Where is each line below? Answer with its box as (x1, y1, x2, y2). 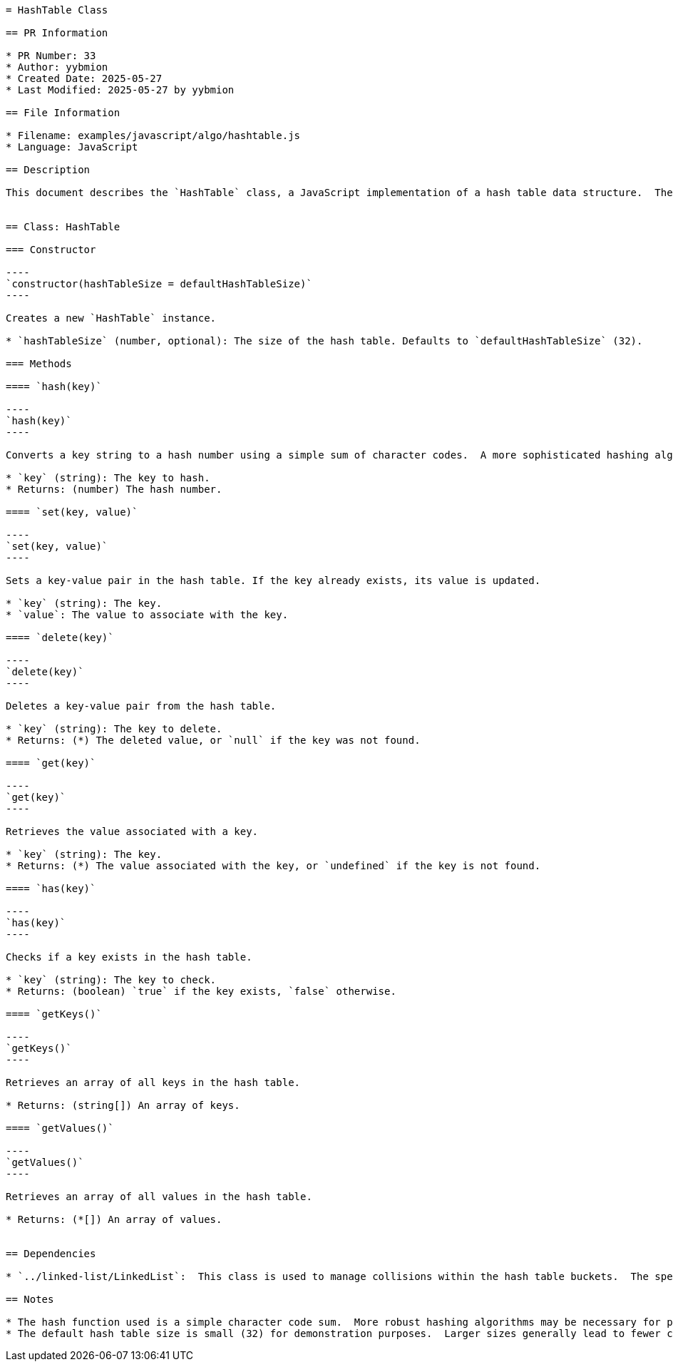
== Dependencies (6, 1248, 96, 1259)
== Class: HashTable (6, 221, 120, 232)
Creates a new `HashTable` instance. (6, 312, 217, 324)
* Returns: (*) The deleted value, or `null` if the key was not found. (6, 734, 421, 746)
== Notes (6, 1294, 54, 1305)
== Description (6, 164, 91, 175)
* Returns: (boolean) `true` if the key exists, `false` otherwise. (6, 985, 396, 997)
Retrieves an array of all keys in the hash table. (6, 1077, 301, 1088)
